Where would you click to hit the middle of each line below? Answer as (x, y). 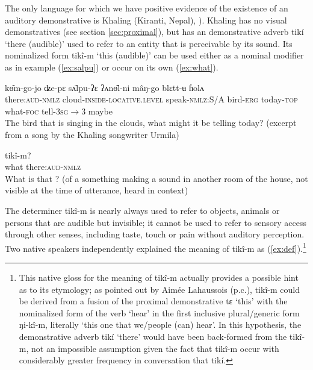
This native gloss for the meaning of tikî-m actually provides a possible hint (159, 277)
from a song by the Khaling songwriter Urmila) (92, 134)
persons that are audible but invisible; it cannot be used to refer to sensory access (156, 222)
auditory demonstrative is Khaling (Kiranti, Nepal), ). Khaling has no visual (146, 20)
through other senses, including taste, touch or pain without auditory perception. (155, 234)
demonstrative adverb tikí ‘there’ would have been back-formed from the (153, 336)
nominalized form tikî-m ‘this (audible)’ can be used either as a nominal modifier (154, 55)
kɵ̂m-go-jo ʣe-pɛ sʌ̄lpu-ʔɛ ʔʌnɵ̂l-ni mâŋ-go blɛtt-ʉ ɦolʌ (104, 87)
